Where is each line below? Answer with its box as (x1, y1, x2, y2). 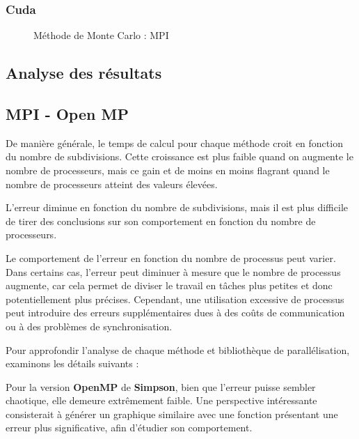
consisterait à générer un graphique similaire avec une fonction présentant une (6, 406, 338, 421)
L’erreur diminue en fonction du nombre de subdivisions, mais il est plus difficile (6, 200, 348, 215)
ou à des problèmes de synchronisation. (6, 318, 173, 333)
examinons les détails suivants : (6, 356, 139, 371)
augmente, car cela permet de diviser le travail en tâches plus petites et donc (6, 278, 333, 293)
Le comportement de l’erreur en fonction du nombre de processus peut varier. (6, 250, 336, 265)
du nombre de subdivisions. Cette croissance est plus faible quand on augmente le (6, 149, 353, 164)
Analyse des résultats (6, 62, 162, 84)
